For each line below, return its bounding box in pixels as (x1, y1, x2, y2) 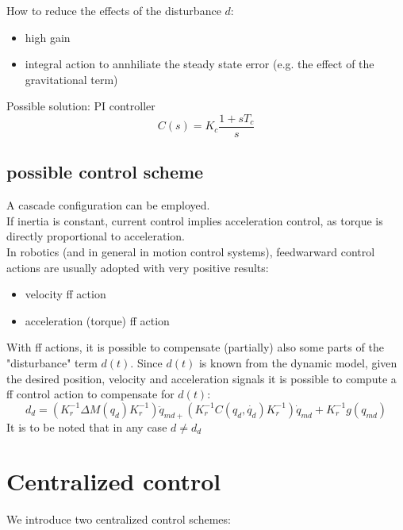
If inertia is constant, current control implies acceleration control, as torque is (6, 212, 383, 229)
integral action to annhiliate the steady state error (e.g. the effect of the (25, 56, 374, 72)
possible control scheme (6, 159, 204, 184)
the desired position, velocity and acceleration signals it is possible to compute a (6, 370, 397, 386)
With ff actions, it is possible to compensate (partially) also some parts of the (6, 339, 384, 355)
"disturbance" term (6, 354, 98, 371)
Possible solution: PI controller (6, 98, 155, 114)
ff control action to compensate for (6, 386, 175, 402)
